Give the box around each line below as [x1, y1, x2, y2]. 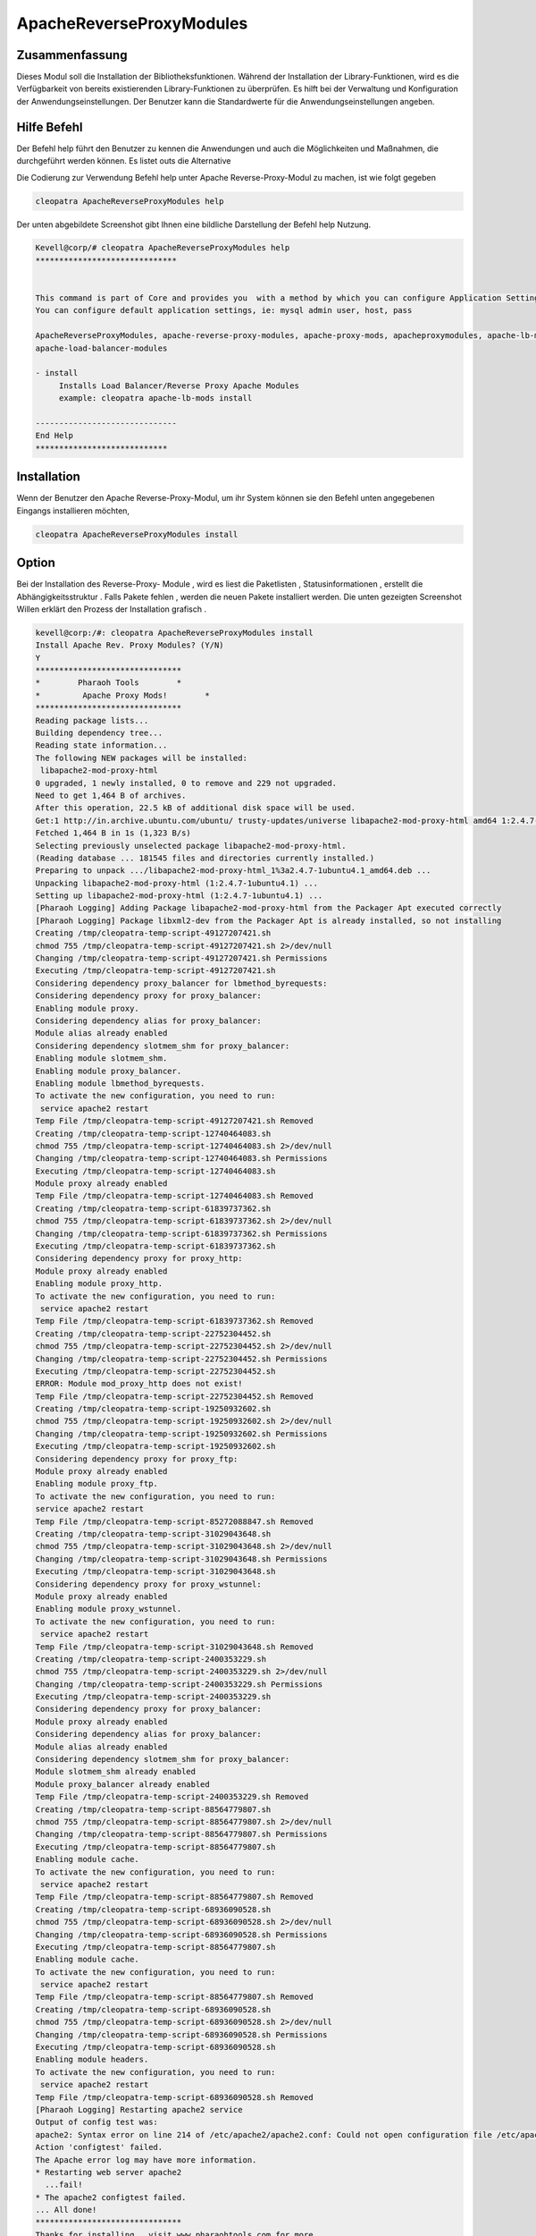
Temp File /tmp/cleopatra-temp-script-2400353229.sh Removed [35, 1791, 309, 1802]
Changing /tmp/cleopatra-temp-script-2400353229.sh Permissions [35, 1679, 323, 1690]
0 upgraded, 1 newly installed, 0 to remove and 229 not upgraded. [35, 778, 338, 788]
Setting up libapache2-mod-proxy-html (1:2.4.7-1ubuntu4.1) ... [35, 891, 323, 901]
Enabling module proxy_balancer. [35, 1065, 182, 1076]
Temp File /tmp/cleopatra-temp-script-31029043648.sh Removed [35, 1641, 314, 1652]
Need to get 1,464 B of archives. [35, 790, 187, 800]
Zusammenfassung [16, 47, 128, 63]
